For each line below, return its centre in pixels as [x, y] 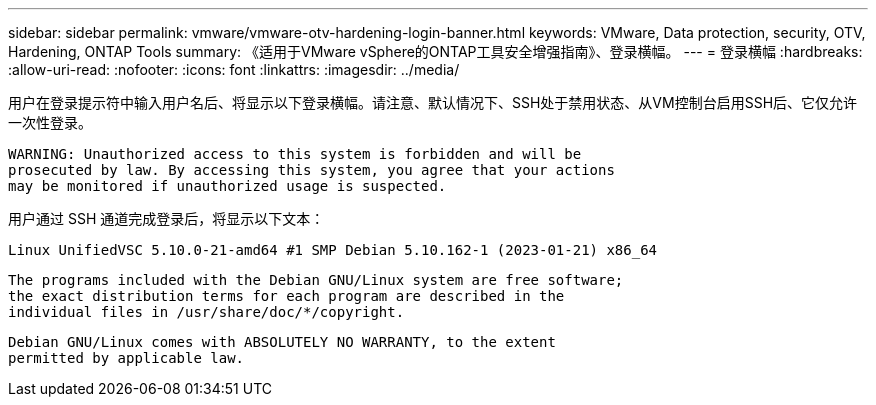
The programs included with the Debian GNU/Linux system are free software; [316, 280]
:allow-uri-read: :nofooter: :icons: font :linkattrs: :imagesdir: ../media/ [234, 69]
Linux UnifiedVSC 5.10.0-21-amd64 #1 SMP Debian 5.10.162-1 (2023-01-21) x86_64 [333, 250]
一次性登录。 [50, 122]
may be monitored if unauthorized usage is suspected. [227, 186]
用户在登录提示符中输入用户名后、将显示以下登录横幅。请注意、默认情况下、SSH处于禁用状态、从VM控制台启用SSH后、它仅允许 [433, 102]
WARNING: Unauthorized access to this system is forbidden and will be [295, 154]
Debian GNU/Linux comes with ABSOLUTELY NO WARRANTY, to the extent [282, 342]
